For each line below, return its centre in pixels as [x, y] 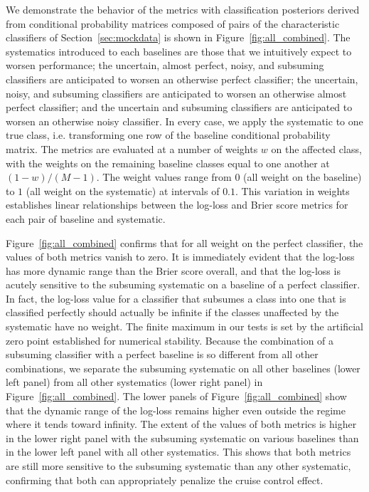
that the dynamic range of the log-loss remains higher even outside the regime [176, 410]
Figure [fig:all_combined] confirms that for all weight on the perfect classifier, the [184, 242]
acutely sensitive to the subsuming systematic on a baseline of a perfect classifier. [183, 284]
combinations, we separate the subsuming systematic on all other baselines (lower [183, 368]
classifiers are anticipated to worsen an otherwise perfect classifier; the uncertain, [182, 79]
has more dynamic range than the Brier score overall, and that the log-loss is [173, 270]
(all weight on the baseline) [303, 177]
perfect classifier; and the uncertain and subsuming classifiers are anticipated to [179, 107]
